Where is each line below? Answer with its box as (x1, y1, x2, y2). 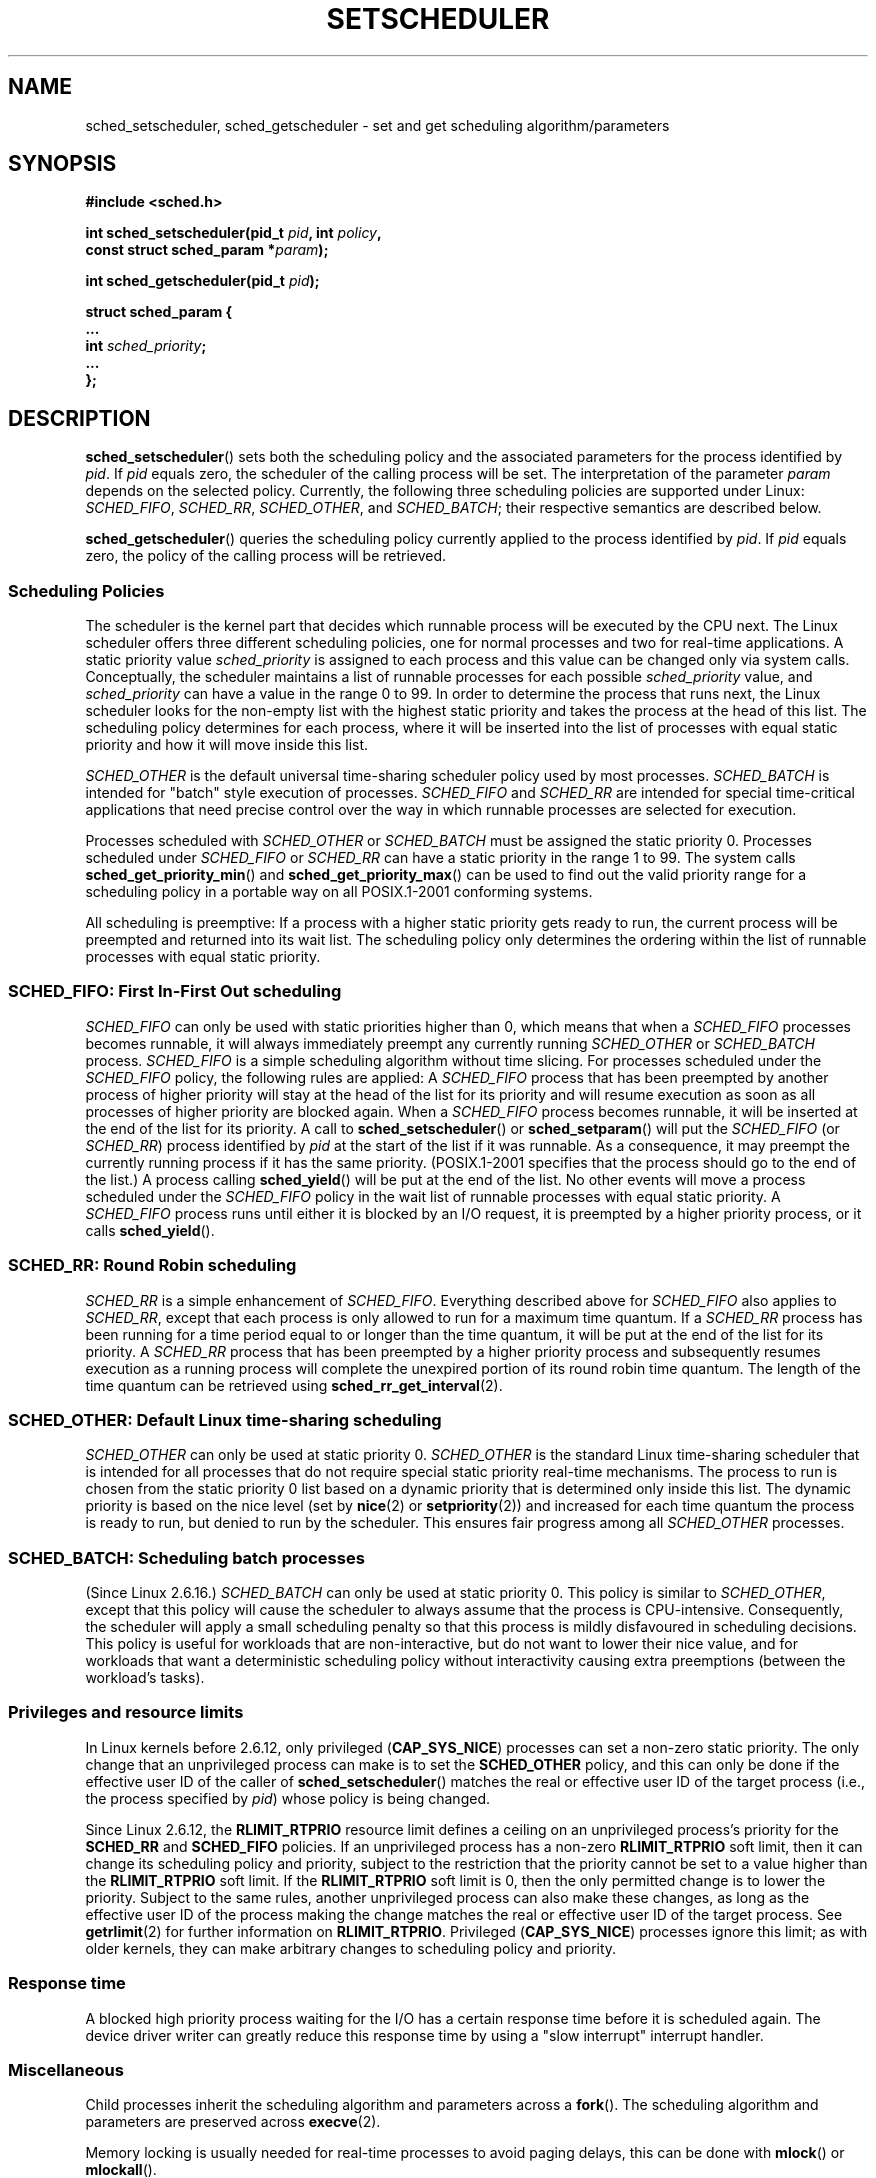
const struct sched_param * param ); (85, 241, 329, 259)
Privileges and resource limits (8, 1702, 244, 1723)
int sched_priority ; (85, 337, 207, 355)
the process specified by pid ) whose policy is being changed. (85, 1789, 490, 1807)
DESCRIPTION (8, 405, 151, 431)
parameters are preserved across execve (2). (85, 2113, 381, 2131)
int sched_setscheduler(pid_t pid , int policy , (85, 224, 382, 242)
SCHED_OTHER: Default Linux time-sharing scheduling (8, 1409, 442, 1430)
